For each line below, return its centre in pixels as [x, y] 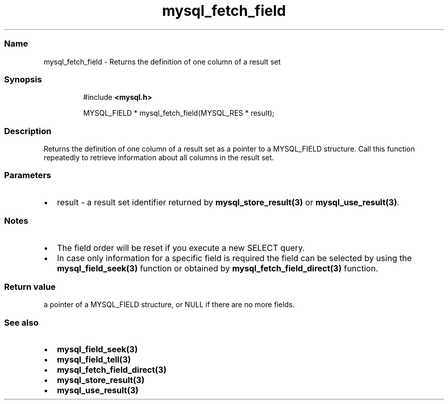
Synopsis [23, 79]
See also [21, 322]
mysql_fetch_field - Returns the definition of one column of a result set [162, 61]
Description [28, 131]
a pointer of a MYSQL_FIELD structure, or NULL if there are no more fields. [169, 305]
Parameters [28, 175]
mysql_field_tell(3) [94, 359]
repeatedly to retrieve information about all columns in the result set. [159, 157]
